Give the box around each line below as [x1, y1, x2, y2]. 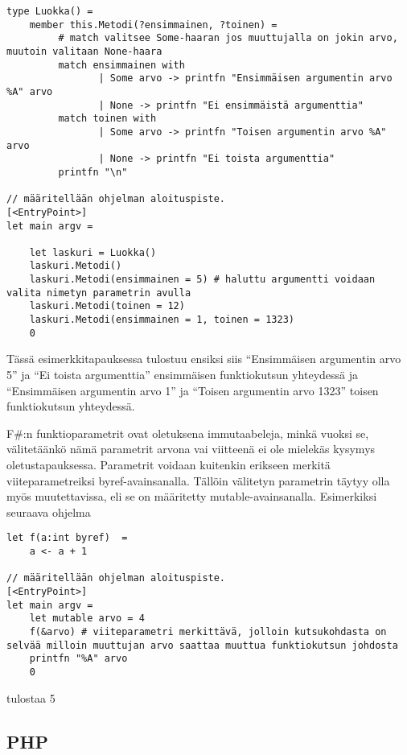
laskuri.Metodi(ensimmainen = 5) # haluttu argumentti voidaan [29, 274, 376, 286]
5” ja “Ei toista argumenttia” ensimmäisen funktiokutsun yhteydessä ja [6, 366, 359, 382]
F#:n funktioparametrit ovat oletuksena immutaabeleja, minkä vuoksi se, [6, 424, 369, 441]
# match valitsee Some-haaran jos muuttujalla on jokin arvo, [58, 32, 398, 44]
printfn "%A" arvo [29, 653, 128, 665]
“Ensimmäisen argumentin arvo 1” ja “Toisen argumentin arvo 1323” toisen [6, 382, 379, 398]
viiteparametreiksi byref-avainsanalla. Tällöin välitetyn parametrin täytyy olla [6, 472, 390, 489]
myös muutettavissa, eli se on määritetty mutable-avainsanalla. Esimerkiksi [6, 488, 377, 505]
